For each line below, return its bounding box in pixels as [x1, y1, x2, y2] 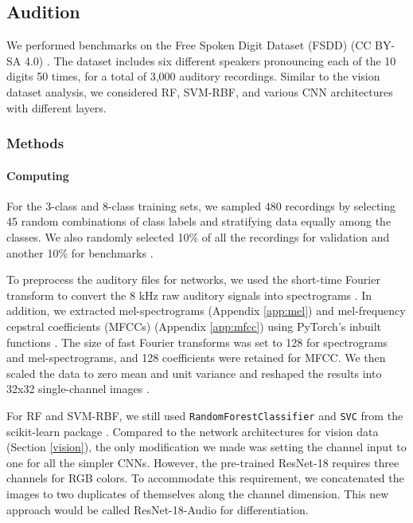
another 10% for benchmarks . [6, 244, 154, 261]
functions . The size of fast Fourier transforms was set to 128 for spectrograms [6, 333, 388, 350]
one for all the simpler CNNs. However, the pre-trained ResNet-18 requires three [6, 454, 399, 470]
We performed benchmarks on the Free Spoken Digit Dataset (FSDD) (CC [6, 37, 372, 53]
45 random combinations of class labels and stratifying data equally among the [6, 213, 392, 230]
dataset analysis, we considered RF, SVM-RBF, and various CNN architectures [6, 83, 393, 100]
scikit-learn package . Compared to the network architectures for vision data [6, 423, 379, 439]
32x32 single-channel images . [6, 380, 150, 397]
